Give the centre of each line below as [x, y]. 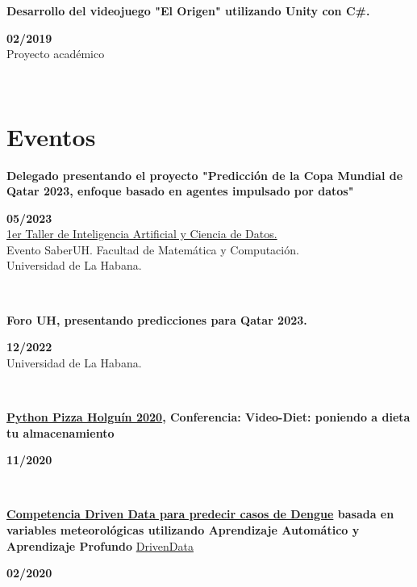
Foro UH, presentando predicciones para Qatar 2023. [157, 319]
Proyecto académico [56, 54]
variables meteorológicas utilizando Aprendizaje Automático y [183, 530]
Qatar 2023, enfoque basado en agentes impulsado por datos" [180, 191]
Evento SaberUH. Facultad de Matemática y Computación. [153, 249]
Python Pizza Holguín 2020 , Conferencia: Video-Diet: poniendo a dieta [208, 417]
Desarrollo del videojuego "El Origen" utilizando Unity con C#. [188, 10]
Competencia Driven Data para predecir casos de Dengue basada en [200, 514]
